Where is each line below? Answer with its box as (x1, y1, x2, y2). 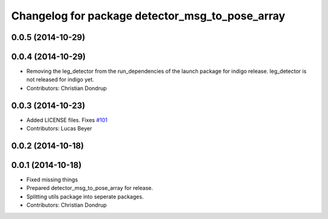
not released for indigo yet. (26, 76, 94, 83)
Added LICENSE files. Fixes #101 (26, 116, 108, 124)
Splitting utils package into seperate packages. (26, 193, 144, 200)
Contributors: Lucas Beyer (26, 125, 92, 132)
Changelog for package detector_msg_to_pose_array (11, 9, 285, 22)
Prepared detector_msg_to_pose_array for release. (26, 184, 153, 192)
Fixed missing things (26, 176, 78, 183)
